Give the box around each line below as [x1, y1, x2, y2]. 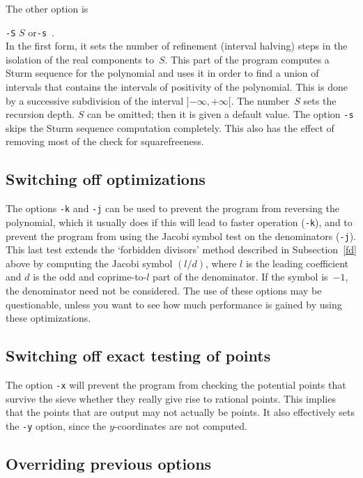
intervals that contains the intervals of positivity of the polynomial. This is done [6, 80, 348, 94]
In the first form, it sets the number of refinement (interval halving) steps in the [6, 38, 348, 53]
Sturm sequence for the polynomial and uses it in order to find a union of [6, 66, 319, 80]
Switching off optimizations [6, 168, 206, 190]
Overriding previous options [6, 452, 212, 474]
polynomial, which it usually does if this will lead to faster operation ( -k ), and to [6, 214, 353, 229]
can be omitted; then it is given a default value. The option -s [86, 107, 354, 121]
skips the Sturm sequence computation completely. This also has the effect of [6, 120, 334, 135]
